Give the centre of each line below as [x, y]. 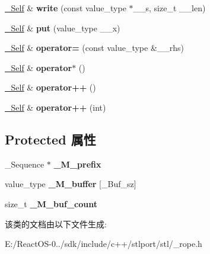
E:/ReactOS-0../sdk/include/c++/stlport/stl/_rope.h [104, 244]
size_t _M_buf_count [51, 203]
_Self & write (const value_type [66, 8]
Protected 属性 [50, 139]
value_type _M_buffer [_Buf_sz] [71, 184]
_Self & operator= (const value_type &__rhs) [95, 48]
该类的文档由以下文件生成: [56, 224]
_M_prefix [77, 164]
